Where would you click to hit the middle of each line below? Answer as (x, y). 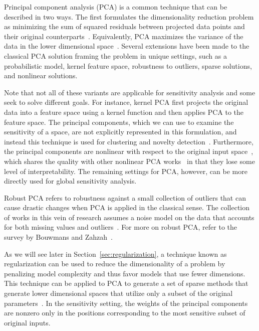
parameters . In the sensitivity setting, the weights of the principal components (126, 303)
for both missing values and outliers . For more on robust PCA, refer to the (121, 227)
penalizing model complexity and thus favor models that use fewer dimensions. (125, 273)
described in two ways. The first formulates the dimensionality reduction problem (129, 16)
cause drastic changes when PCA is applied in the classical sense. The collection (127, 207)
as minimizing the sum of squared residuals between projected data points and (124, 26)
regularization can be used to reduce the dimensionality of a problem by (115, 264)
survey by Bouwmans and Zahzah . (59, 237)
